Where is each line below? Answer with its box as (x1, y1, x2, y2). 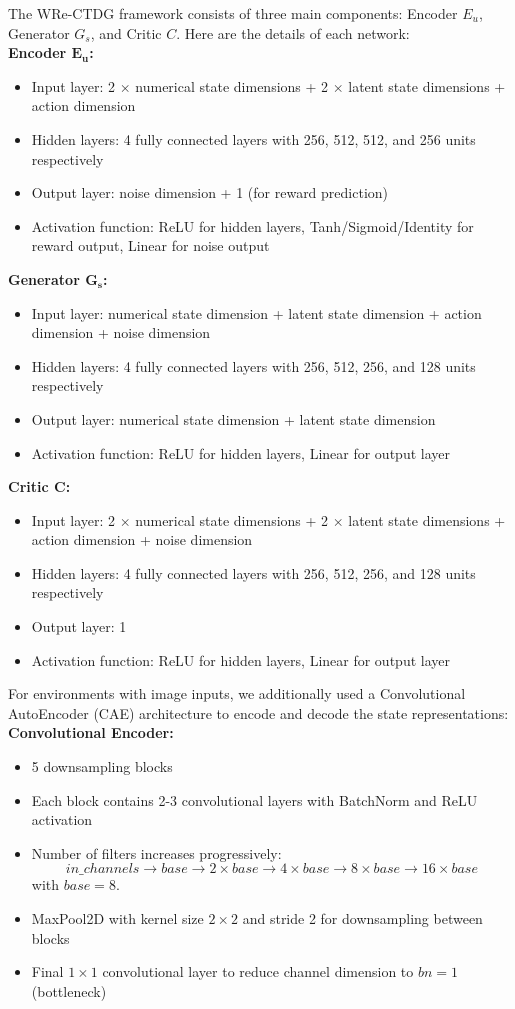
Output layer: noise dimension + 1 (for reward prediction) (31, 182, 389, 203)
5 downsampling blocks (31, 756, 173, 777)
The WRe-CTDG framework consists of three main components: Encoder (8, 3, 458, 23)
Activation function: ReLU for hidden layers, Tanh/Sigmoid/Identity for (31, 215, 474, 236)
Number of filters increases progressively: (31, 842, 282, 863)
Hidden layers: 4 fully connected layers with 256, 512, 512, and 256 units (31, 128, 476, 149)
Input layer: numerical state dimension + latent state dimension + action (31, 302, 482, 323)
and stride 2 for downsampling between (242, 908, 483, 928)
